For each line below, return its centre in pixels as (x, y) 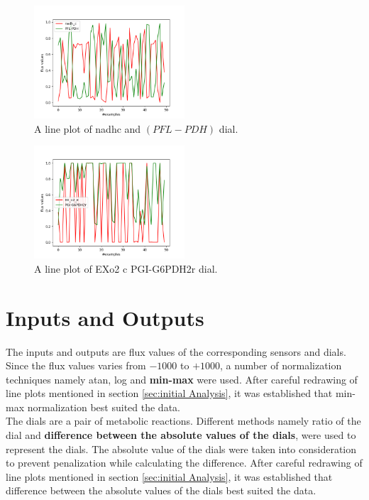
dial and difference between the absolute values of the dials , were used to (181, 435)
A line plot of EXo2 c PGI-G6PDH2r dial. (126, 268)
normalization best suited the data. (104, 407)
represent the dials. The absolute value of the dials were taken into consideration (181, 449)
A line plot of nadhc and (88, 128)
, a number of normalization (281, 365)
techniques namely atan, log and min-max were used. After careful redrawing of (182, 379)
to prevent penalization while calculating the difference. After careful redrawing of (184, 463)
